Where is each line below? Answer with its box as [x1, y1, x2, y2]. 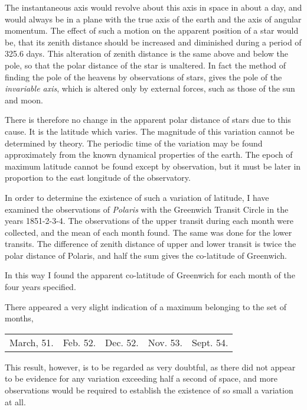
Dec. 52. [105, 335, 139, 349]
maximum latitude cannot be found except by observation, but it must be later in [5, 160, 301, 172]
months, [5, 312, 34, 324]
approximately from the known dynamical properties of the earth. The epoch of [5, 148, 293, 161]
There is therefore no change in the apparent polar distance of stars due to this [5, 113, 291, 126]
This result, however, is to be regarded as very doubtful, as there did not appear [5, 360, 296, 373]
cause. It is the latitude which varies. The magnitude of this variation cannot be [5, 125, 295, 137]
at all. [5, 395, 26, 408]
